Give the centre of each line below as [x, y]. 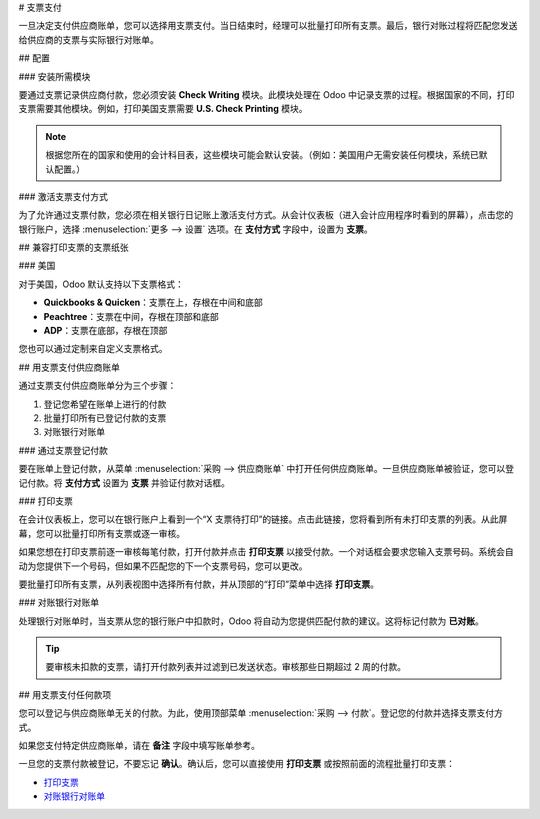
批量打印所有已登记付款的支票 [105, 417]
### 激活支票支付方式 [63, 196]
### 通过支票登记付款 [63, 450]
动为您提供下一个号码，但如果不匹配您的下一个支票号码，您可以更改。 [163, 566]
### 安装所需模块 [54, 76]
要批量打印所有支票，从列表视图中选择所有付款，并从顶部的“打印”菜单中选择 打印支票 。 [199, 584]
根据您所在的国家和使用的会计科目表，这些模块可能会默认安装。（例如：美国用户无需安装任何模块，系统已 [262, 155]
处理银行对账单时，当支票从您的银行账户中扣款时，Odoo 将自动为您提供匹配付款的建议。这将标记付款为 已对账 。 [251, 621]
